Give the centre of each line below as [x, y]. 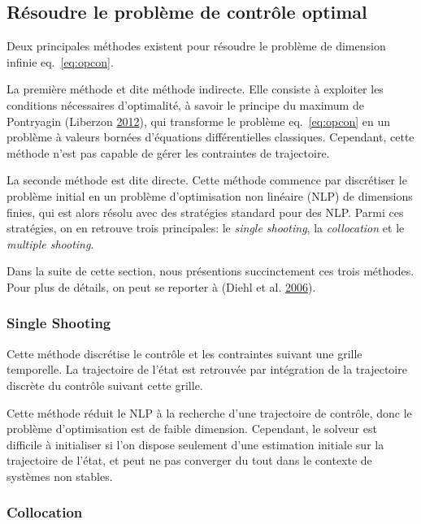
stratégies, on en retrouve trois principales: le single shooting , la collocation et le [206, 228]
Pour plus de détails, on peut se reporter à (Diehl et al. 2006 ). [161, 286]
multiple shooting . [50, 243]
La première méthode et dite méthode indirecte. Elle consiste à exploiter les [195, 89]
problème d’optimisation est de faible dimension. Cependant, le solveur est [192, 429]
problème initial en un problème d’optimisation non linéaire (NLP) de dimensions [210, 195]
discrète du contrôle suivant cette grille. [105, 385]
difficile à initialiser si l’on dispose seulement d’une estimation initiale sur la [195, 444]
